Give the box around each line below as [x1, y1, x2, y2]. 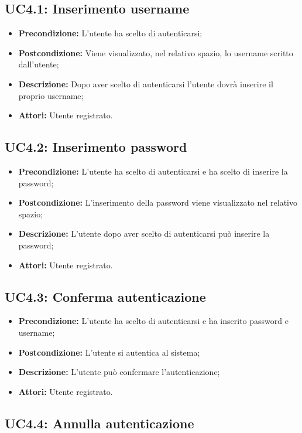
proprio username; [18, 89, 84, 101]
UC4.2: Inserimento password [5, 138, 187, 156]
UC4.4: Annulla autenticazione [5, 414, 194, 432]
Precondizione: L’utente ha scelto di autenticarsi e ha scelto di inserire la [18, 165, 288, 177]
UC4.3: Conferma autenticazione [5, 287, 206, 305]
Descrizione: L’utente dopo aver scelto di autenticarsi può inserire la [18, 227, 270, 240]
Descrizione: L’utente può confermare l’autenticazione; [18, 366, 220, 378]
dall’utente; [18, 58, 59, 70]
